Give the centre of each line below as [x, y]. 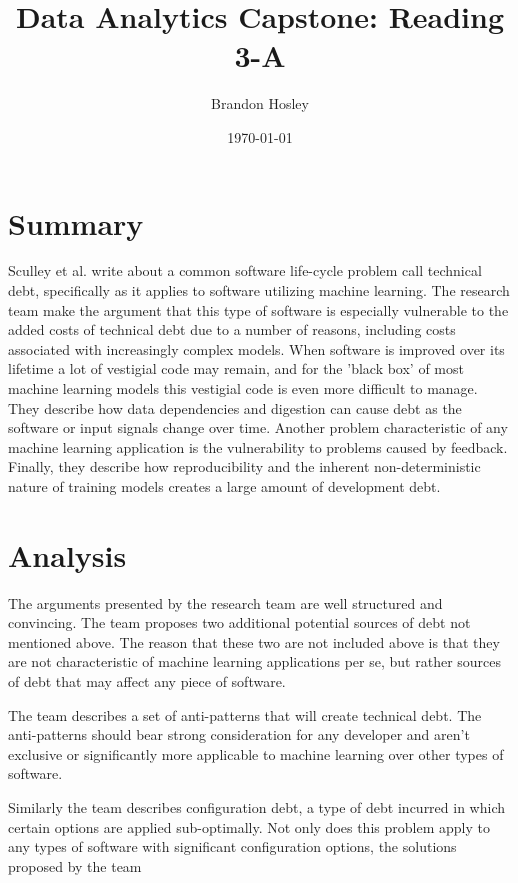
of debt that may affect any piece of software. [147, 681]
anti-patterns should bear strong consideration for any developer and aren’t [239, 734]
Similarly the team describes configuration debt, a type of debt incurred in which [256, 807]
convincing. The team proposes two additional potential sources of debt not [239, 622]
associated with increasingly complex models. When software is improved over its [256, 348]
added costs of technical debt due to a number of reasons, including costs [232, 329]
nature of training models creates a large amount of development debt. [224, 485]
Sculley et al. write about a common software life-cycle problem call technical [245, 270]
